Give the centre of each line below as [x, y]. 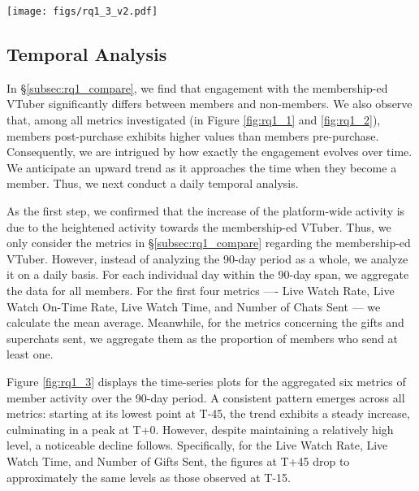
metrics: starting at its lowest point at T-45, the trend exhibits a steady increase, [208, 413]
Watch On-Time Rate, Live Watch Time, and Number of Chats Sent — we [194, 306]
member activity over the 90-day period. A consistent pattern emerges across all [206, 397]
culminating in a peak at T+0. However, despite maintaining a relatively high [200, 429]
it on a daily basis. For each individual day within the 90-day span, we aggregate [208, 274]
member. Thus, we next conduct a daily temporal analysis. [153, 183]
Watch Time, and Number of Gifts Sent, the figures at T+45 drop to [178, 461]
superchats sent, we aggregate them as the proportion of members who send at [203, 338]
